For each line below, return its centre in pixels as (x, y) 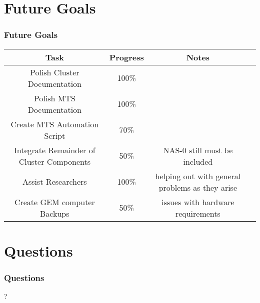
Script (55, 135)
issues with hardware (198, 202)
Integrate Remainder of (55, 150)
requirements (198, 213)
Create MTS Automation (55, 124)
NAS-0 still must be (198, 150)
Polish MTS (54, 98)
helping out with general (198, 176)
